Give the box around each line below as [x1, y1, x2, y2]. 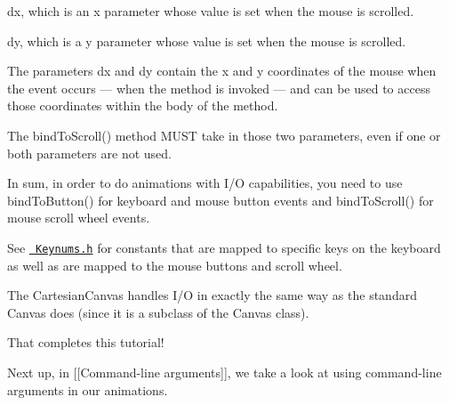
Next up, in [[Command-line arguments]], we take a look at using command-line [7, 362, 442, 381]
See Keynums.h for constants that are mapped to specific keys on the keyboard [7, 238, 441, 256]
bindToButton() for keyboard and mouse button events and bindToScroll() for [7, 190, 434, 209]
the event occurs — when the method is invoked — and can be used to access [7, 78, 430, 97]
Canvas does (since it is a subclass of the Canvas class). [7, 303, 309, 321]
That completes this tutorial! [7, 333, 164, 352]
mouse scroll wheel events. [7, 208, 150, 227]
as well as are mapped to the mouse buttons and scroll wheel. [7, 255, 342, 274]
